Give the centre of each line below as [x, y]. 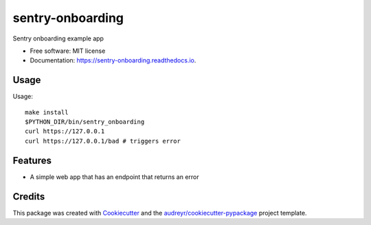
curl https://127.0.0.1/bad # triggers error [103, 141]
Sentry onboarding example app [58, 38]
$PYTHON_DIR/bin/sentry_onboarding [85, 122]
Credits [29, 197]
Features [32, 160]
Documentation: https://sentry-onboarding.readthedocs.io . [113, 60]
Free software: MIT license [68, 51]
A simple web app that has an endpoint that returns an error [114, 177]
